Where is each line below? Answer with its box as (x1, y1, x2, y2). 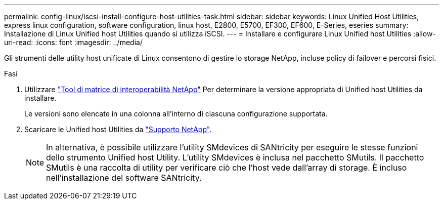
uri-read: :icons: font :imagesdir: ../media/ (4, 38, 143, 47)
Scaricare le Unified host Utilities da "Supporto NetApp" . (24, 125, 212, 134)
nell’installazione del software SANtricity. (46, 173, 202, 183)
